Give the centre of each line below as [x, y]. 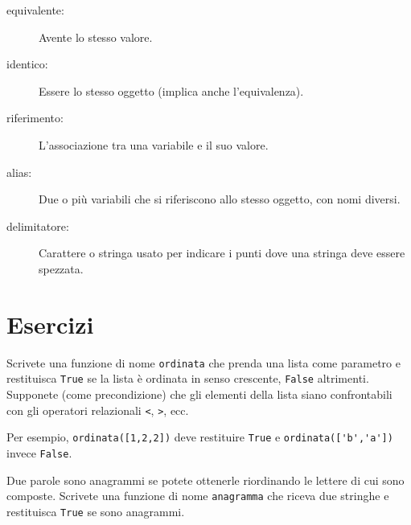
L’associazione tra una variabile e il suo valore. [154, 144]
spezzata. [61, 268]
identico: [27, 64]
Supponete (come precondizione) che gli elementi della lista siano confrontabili [199, 394]
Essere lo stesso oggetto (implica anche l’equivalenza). [171, 90]
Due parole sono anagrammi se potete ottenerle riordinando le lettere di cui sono [205, 480]
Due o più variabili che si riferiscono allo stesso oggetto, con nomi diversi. [220, 199]
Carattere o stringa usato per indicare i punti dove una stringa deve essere [222, 253]
